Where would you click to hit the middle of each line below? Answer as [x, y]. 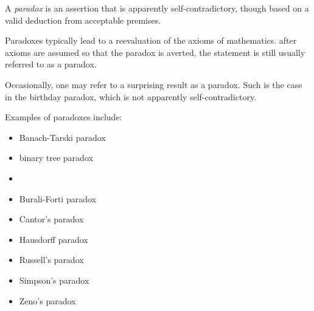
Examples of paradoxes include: [64, 117]
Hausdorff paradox [54, 239]
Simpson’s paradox [54, 280]
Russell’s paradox [51, 260]
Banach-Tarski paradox [62, 137]
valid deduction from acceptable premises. [83, 20]
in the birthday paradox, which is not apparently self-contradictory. [131, 96]
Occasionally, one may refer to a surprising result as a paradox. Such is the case [154, 84]
